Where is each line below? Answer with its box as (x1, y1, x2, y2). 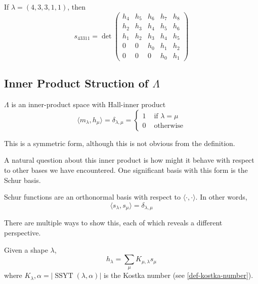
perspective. (4, 227, 41, 238)
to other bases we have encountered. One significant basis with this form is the (4, 165, 248, 175)
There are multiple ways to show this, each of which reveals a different (4, 217, 223, 228)
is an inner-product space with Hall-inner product (11, 99, 166, 110)
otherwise (154, 122, 184, 129)
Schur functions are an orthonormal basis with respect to (4, 192, 181, 202)
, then (67, 2, 86, 12)
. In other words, (195, 192, 247, 202)
